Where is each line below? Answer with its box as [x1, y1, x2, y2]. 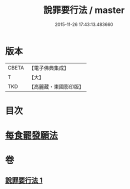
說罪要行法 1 [5, 176, 43, 184]
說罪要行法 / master [43, 4, 125, 16]
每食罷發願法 [5, 130, 58, 141]
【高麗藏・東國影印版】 [28, 83, 84, 90]
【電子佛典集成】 [28, 64, 69, 71]
